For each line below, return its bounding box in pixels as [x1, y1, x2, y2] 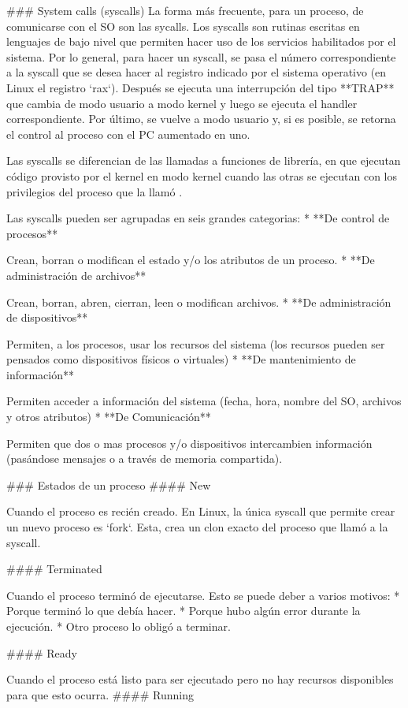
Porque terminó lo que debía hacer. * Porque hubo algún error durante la [6, 602, 361, 619]
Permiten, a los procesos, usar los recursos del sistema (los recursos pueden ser [6, 335, 385, 352]
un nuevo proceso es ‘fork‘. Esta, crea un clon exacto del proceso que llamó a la [6, 519, 388, 535]
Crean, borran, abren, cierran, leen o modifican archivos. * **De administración [6, 293, 391, 310]
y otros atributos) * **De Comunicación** [6, 408, 211, 425]
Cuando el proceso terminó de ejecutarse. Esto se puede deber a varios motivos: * [6, 587, 400, 603]
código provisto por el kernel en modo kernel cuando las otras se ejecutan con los [6, 167, 397, 184]
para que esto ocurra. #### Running [6, 686, 194, 702]
